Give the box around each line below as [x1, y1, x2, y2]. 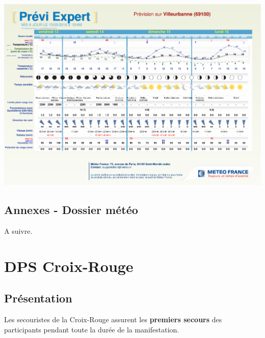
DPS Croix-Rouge [4, 255, 134, 276]
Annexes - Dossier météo [4, 202, 138, 218]
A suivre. [4, 225, 33, 236]
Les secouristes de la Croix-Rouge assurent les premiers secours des [4, 314, 222, 325]
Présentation [4, 290, 72, 306]
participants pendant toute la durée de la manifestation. [4, 324, 179, 334]
